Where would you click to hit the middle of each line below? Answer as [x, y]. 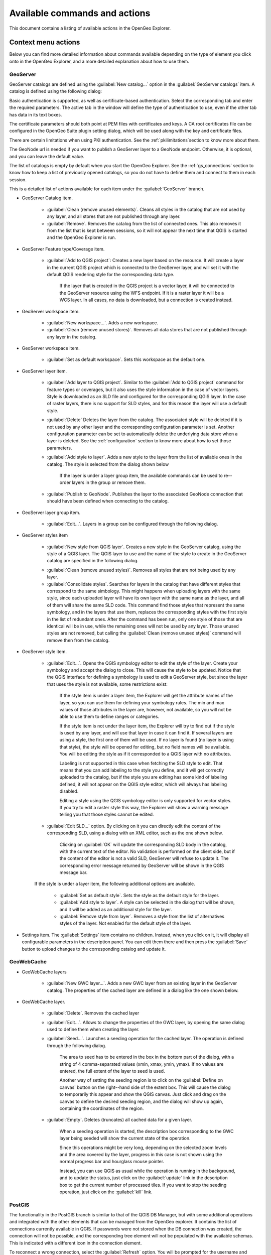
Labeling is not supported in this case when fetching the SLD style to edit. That [141, 763]
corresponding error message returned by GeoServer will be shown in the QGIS [142, 865]
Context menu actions [45, 42]
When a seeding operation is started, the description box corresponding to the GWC [147, 1131]
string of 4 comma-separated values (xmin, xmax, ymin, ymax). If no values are [142, 1064]
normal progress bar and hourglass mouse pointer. [112, 1162]
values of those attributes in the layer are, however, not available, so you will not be [146, 709]
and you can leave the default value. [47, 156]
